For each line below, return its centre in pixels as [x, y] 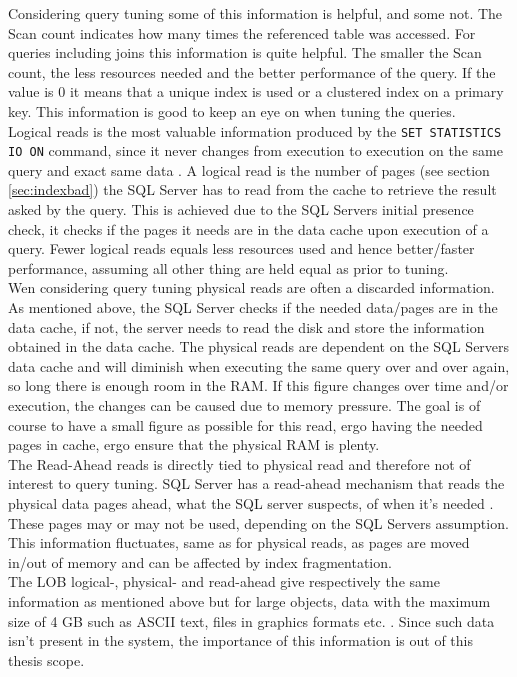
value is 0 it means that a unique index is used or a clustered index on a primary [256, 91]
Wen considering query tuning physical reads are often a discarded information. [251, 287]
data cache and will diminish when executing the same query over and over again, [259, 365]
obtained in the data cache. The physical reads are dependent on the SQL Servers [259, 346]
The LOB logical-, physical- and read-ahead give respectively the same [224, 581]
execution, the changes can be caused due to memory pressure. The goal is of [244, 405]
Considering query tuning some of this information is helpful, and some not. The [255, 13]
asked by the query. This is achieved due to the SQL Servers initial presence [241, 209]
